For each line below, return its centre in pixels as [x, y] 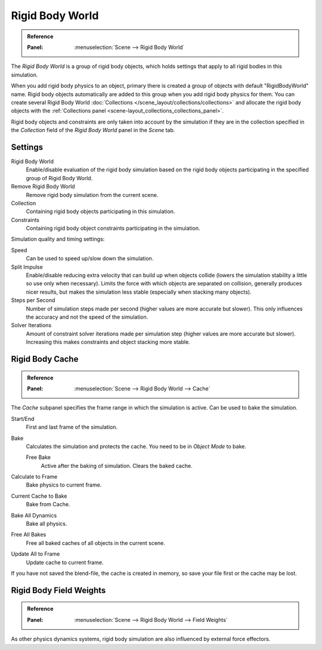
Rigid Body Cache [45, 359]
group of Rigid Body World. [59, 178]
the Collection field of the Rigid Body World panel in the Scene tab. [93, 130]
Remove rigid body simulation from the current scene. [92, 195]
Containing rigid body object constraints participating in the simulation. [113, 228]
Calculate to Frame [34, 477]
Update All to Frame [35, 554]
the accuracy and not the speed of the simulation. [87, 317]
